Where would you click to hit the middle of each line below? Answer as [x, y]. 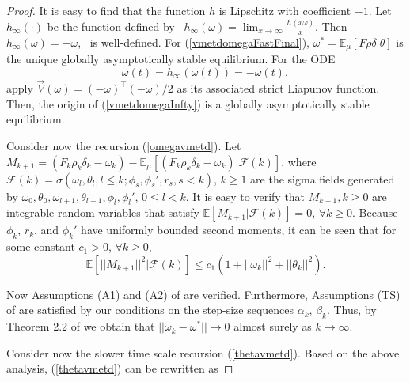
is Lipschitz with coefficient [285, 10]
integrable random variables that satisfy [103, 212]
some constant [41, 246]
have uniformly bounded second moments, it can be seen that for [239, 230]
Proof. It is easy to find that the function [106, 10]
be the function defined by [111, 26]
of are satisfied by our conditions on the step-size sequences [150, 310]
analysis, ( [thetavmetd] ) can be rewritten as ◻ [120, 368]
